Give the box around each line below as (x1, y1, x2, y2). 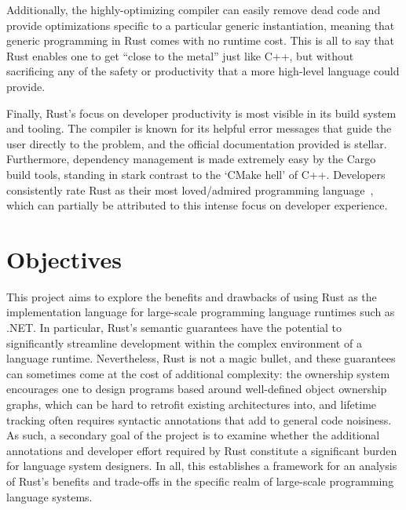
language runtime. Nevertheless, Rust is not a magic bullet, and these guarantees (6, 350, 396, 366)
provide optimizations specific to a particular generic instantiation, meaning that (6, 16, 395, 33)
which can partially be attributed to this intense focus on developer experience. (6, 197, 388, 213)
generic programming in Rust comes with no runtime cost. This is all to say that (6, 32, 394, 49)
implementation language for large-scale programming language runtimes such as (6, 304, 395, 320)
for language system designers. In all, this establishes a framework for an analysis (6, 457, 397, 474)
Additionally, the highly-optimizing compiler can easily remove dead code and (6, 2, 381, 17)
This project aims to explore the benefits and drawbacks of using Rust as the (6, 288, 377, 304)
